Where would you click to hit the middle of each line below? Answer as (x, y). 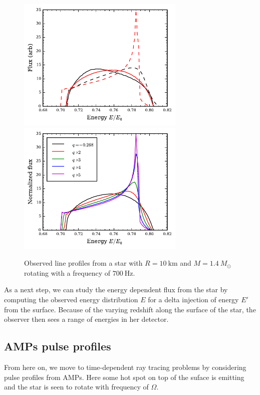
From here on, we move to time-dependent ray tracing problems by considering (125, 367)
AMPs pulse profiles (58, 346)
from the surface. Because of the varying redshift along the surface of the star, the (130, 309)
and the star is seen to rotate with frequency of (76, 387)
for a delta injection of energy (193, 299)
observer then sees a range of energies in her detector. (86, 319)
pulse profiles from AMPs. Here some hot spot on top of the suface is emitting (124, 377)
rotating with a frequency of (67, 272)
